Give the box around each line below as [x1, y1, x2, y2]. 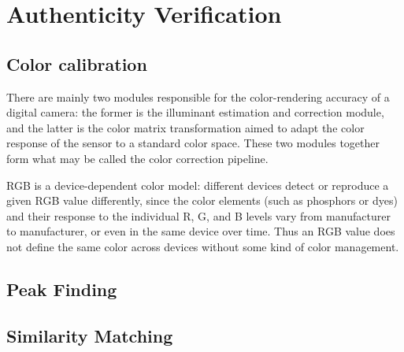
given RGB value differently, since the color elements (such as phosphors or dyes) [6, 192, 398, 209]
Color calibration [6, 51, 147, 76]
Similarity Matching [6, 323, 173, 347]
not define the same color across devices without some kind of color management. [6, 238, 399, 254]
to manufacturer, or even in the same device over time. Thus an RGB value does [6, 223, 395, 239]
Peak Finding [6, 276, 117, 301]
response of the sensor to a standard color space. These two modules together [6, 135, 380, 151]
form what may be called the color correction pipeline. [6, 150, 269, 166]
